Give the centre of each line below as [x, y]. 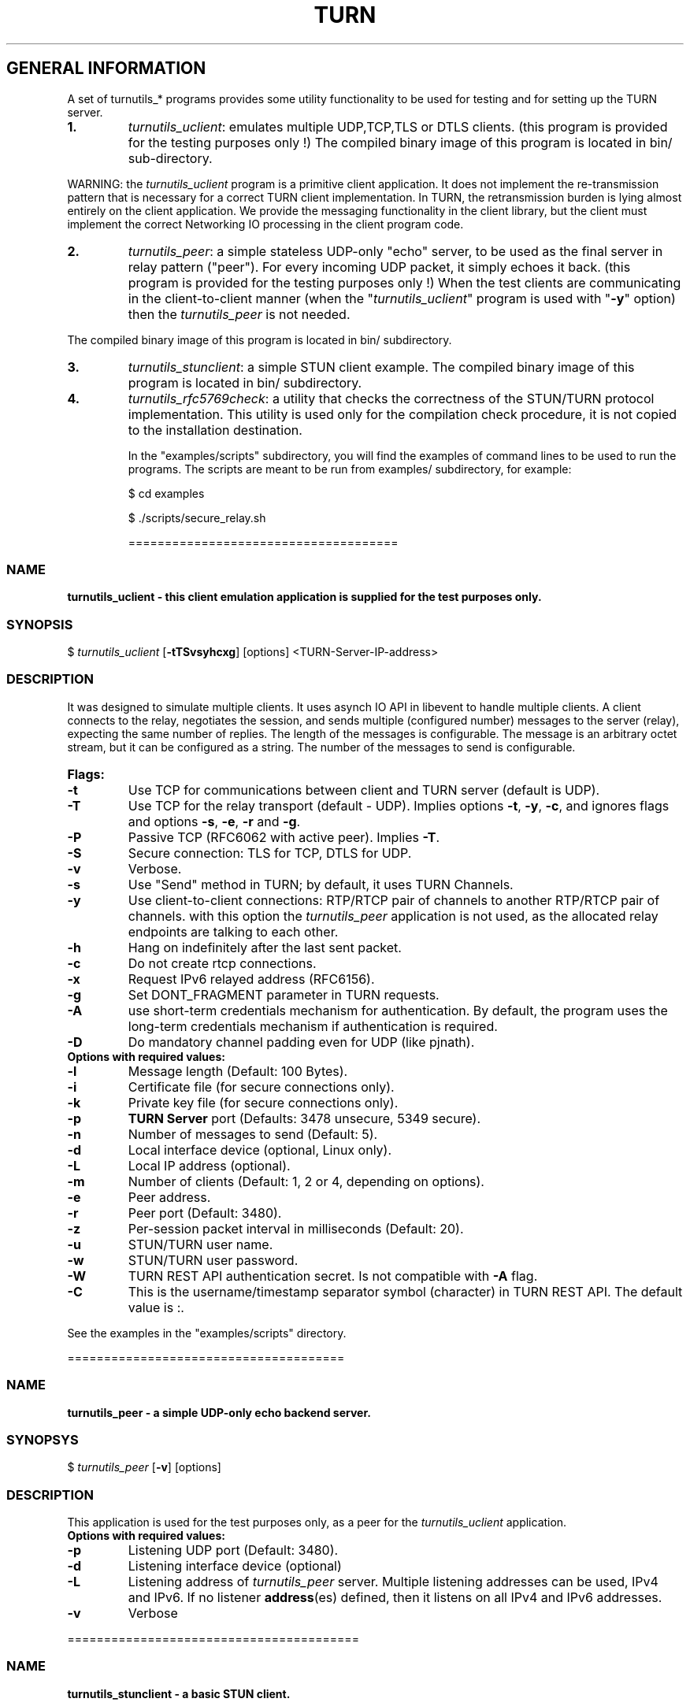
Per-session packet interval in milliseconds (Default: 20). [296, 1228]
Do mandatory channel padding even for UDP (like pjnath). [301, 1042]
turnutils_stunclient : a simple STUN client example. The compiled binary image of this [381, 367]
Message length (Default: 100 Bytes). [238, 1071]
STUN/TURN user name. [200, 1244]
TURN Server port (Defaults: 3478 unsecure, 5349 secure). [304, 1118]
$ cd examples [166, 493]
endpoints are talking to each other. [233, 931]
